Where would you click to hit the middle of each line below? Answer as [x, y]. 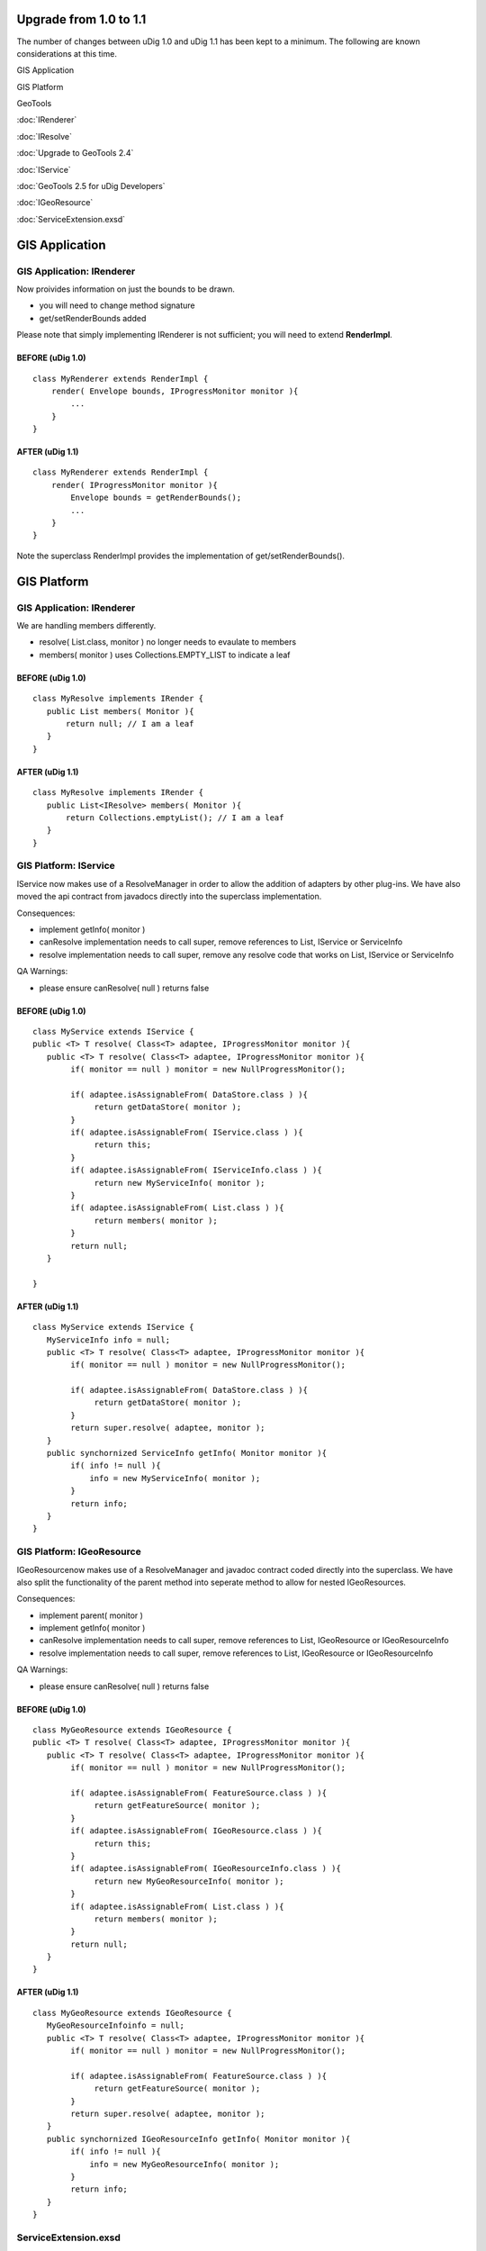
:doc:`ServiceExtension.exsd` [71, 219]
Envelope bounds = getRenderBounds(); [156, 498]
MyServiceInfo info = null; [108, 1340]
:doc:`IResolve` [44, 136]
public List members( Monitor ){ [120, 711]
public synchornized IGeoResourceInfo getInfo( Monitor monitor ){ [198, 2139]
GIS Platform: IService [66, 866]
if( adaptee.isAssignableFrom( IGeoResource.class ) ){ [197, 1831]
